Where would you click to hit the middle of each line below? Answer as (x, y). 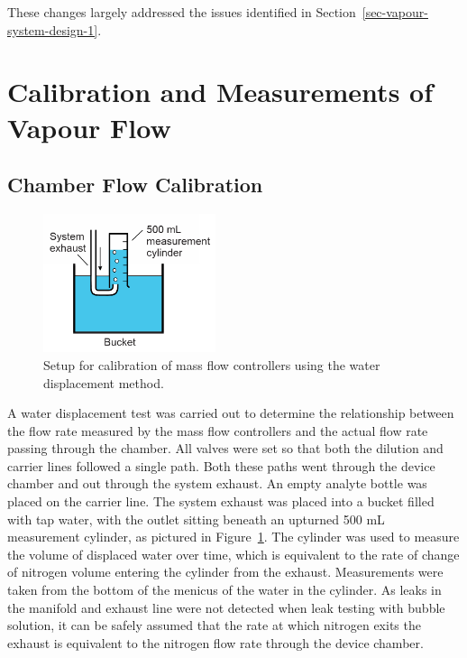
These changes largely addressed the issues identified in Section (182, 12)
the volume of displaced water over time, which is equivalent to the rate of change (233, 554)
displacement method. (104, 382)
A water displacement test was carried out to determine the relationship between (231, 413)
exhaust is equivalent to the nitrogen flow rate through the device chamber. (215, 642)
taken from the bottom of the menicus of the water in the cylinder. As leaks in (224, 590)
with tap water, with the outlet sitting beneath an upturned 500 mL (196, 519)
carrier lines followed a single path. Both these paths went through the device (221, 465)
